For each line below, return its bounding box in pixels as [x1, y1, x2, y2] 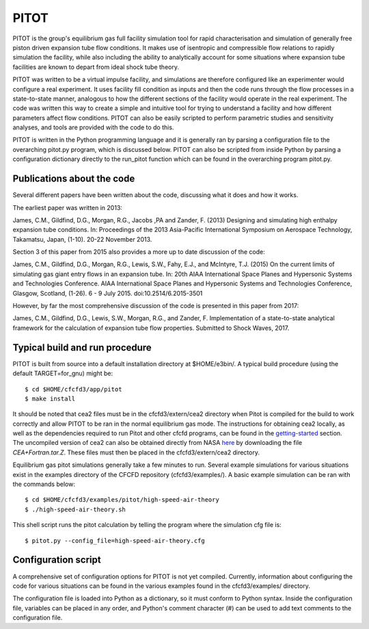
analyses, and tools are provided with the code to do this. [12, 123, 174, 131]
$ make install [25, 394, 76, 402]
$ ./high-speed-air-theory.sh [25, 505, 126, 513]
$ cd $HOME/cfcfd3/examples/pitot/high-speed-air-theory [25, 496, 220, 504]
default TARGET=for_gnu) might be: [12, 370, 113, 378]
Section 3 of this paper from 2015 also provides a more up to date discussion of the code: [12, 248, 266, 256]
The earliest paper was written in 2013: [12, 203, 123, 211]
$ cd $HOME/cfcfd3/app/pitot [25, 385, 122, 393]
